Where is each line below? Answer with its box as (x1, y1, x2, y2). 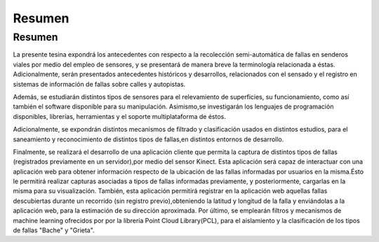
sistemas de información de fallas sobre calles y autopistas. (13, 80, 186, 88)
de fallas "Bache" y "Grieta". (13, 226, 95, 234)
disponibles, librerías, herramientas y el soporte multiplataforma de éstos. (13, 112, 226, 120)
